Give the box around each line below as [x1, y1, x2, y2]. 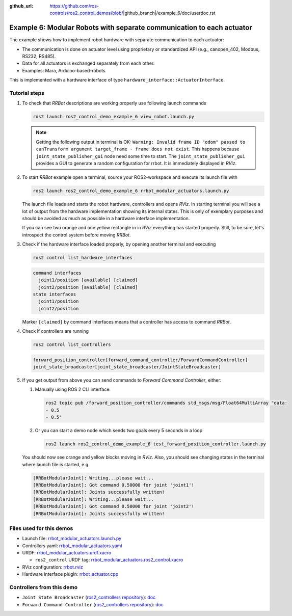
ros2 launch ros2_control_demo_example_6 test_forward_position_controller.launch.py [45, 441, 266, 447]
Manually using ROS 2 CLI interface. [35, 386, 111, 392]
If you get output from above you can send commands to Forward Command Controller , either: [22, 377, 222, 383]
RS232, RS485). [22, 53, 56, 60]
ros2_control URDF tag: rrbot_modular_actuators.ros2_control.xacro [35, 557, 183, 563]
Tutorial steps [9, 90, 44, 97]
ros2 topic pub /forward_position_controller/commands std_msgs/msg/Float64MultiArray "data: [45, 400, 288, 406]
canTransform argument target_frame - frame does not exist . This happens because [36, 146, 240, 152]
